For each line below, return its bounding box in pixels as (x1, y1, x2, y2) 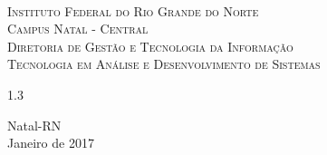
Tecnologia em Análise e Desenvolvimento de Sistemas (7, 54, 321, 73)
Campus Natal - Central (7, 19, 149, 38)
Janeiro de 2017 (7, 133, 94, 152)
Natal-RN (7, 115, 62, 134)
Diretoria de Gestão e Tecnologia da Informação (7, 36, 293, 55)
